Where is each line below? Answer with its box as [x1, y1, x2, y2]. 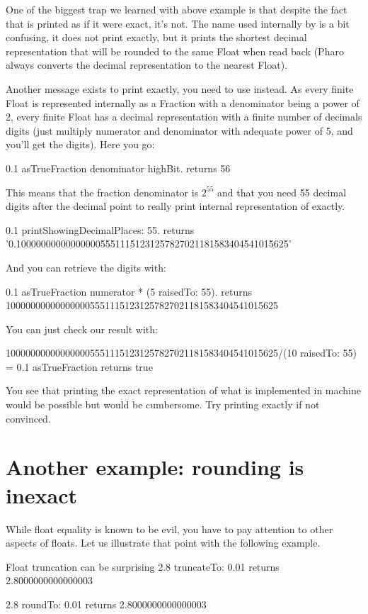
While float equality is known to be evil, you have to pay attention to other [6, 521, 333, 536]
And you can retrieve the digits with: [6, 259, 166, 274]
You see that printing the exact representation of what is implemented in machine [6, 383, 361, 398]
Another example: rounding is [6, 452, 304, 481]
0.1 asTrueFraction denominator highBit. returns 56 [6, 160, 231, 175]
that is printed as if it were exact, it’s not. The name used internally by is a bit [6, 16, 350, 30]
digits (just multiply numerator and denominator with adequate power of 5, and [6, 123, 353, 138]
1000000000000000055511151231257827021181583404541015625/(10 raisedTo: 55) [6, 345, 357, 360]
